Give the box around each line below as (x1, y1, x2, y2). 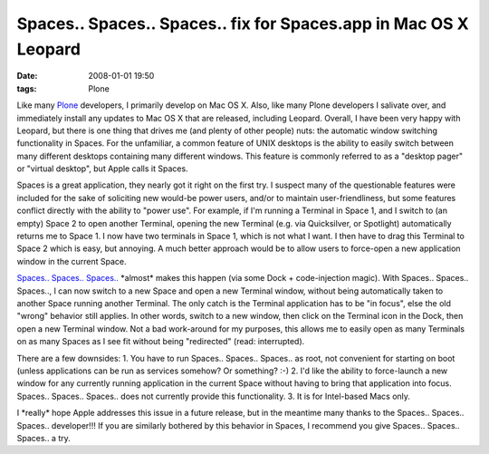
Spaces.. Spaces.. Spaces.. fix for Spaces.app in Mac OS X (16, 14, 470, 34)
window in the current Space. (16, 256, 127, 266)
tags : (16, 82, 37, 94)
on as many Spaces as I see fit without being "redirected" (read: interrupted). (16, 336, 305, 347)
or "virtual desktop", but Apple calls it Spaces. (16, 163, 189, 174)
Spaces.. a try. (16, 432, 72, 443)
